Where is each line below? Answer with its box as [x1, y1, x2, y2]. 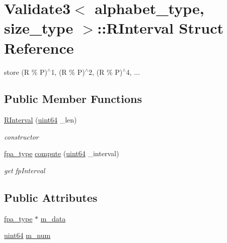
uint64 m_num [4, 230, 51, 240]
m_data [40, 213, 66, 223]
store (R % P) [4, 66, 48, 77]
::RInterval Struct [97, 18, 223, 38]
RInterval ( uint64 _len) [4, 114, 77, 125]
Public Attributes [4, 190, 98, 205]
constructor [4, 131, 39, 142]
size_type [4, 18, 73, 38]
